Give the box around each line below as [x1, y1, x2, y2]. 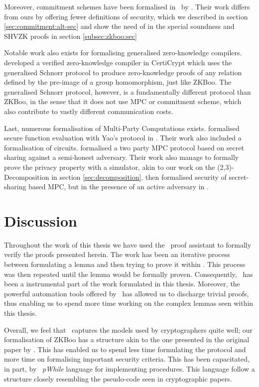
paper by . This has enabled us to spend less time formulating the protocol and [4, 344, 246, 354]
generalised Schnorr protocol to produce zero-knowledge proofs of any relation [4, 67, 242, 77]
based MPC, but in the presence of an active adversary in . [28, 181, 209, 192]
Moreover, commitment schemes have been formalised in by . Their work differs [4, 1, 250, 11]
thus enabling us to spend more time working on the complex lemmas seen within [4, 298, 254, 308]
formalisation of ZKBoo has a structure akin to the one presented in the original [4, 334, 250, 345]
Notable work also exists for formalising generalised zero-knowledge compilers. [4, 47, 242, 58]
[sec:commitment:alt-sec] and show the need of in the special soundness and [4, 21, 235, 31]
